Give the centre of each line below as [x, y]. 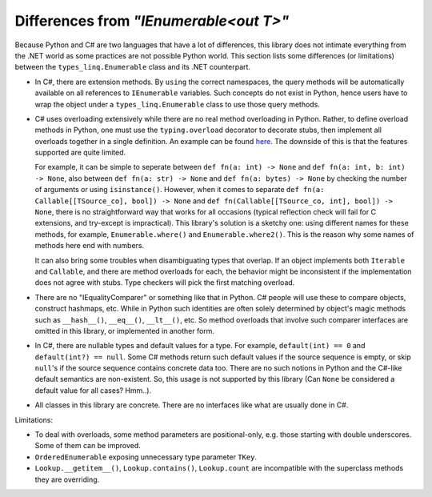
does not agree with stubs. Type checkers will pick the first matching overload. [165, 283]
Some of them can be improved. [88, 446]
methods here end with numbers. [89, 246]
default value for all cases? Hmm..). [93, 390]
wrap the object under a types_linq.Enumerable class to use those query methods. [177, 104]
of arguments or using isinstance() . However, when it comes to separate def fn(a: [180, 190]
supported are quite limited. [80, 153]
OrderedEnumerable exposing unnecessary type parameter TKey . [146, 457]
